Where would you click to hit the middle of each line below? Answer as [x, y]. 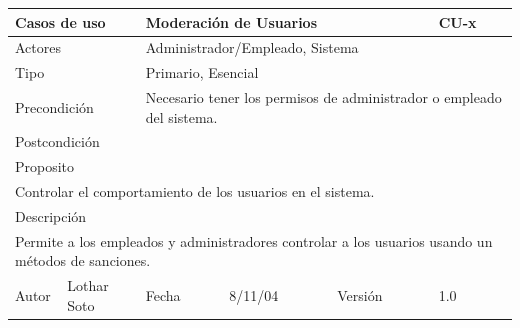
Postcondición [57, 141]
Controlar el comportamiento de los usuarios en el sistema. [195, 191]
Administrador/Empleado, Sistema [252, 47]
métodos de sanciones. [83, 260]
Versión [360, 295]
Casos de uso [60, 21]
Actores [38, 47]
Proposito [45, 166]
